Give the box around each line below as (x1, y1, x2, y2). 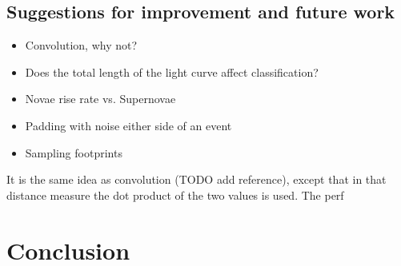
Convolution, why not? (25, 37, 138, 54)
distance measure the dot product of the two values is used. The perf (6, 186, 344, 203)
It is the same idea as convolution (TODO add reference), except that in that (6, 171, 387, 188)
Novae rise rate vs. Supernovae (25, 90, 176, 107)
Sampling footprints (25, 144, 122, 161)
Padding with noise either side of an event (25, 117, 232, 133)
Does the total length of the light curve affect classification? (25, 63, 319, 80)
